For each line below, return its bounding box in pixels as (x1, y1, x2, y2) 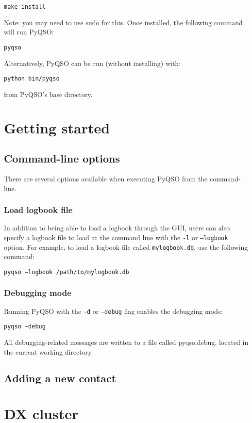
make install (4, 3, 46, 10)
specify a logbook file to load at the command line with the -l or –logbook (4, 232, 228, 242)
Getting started (4, 117, 110, 137)
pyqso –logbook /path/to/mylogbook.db (4, 268, 129, 276)
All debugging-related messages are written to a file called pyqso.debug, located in (4, 337, 249, 347)
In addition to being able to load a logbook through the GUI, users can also (4, 223, 230, 233)
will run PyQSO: (4, 27, 54, 37)
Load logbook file (4, 204, 73, 216)
